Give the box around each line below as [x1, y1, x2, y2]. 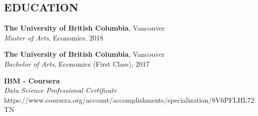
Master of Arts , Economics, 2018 [4, 32, 103, 42]
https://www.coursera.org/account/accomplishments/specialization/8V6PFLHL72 [4, 94, 255, 105]
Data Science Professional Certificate [4, 85, 117, 95]
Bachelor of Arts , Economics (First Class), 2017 [4, 58, 150, 69]
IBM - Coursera [4, 75, 60, 85]
